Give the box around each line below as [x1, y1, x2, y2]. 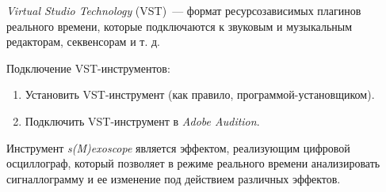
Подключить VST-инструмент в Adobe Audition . [25, 112, 260, 129]
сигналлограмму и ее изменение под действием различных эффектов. [6, 170, 341, 186]
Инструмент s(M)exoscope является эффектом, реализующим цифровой [6, 139, 350, 156]
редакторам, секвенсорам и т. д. [6, 33, 160, 50]
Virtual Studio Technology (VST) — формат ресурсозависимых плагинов [6, 2, 361, 18]
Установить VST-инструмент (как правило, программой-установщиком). [25, 86, 375, 103]
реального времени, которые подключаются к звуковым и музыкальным [6, 17, 353, 34]
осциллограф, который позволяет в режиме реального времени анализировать [6, 155, 380, 171]
